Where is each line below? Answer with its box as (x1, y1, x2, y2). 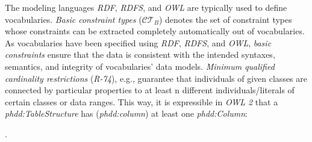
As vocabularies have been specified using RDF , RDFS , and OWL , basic (5, 36, 272, 49)
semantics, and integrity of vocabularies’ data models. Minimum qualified (5, 60, 275, 72)
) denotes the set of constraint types (158, 13, 292, 25)
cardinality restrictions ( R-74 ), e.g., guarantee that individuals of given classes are (5, 72, 307, 84)
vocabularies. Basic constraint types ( (5, 13, 142, 25)
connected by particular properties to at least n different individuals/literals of (5, 84, 295, 96)
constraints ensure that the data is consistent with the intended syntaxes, (5, 48, 275, 61)
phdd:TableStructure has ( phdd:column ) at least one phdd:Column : (5, 107, 248, 120)
